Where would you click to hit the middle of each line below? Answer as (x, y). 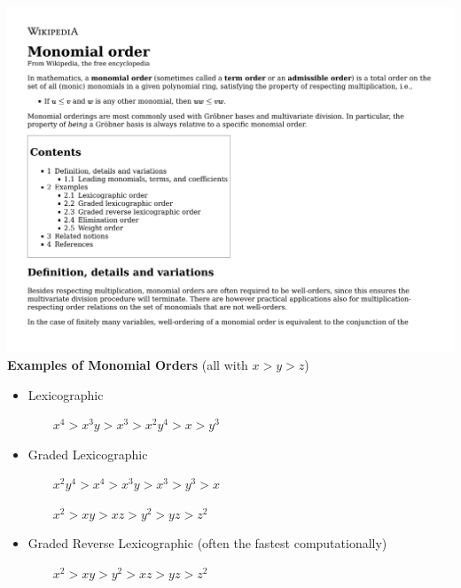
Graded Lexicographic (88, 454)
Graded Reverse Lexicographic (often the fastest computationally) (207, 543)
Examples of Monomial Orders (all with (128, 364)
